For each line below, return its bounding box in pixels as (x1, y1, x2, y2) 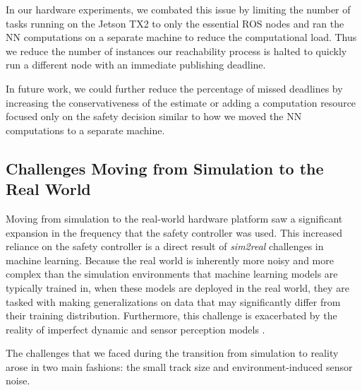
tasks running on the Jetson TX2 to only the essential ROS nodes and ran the (6, 16, 344, 30)
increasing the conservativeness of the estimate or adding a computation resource (6, 95, 356, 110)
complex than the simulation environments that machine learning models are (6, 266, 338, 281)
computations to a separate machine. (6, 122, 165, 137)
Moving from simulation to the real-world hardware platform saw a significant (6, 211, 343, 225)
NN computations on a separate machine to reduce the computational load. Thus (6, 30, 357, 45)
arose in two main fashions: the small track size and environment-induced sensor (6, 359, 353, 374)
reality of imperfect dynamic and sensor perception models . (6, 321, 265, 336)
